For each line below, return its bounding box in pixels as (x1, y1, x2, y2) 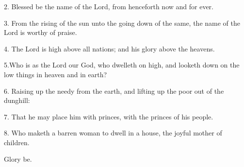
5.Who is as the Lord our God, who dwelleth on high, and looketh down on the (4, 60, 240, 70)
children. (4, 137, 30, 147)
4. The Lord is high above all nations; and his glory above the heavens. (4, 43, 215, 53)
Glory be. (4, 153, 32, 164)
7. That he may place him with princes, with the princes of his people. (4, 111, 213, 121)
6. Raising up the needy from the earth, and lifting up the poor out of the (4, 85, 224, 96)
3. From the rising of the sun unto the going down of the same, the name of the (4, 17, 240, 28)
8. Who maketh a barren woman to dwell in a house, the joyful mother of (4, 128, 222, 138)
